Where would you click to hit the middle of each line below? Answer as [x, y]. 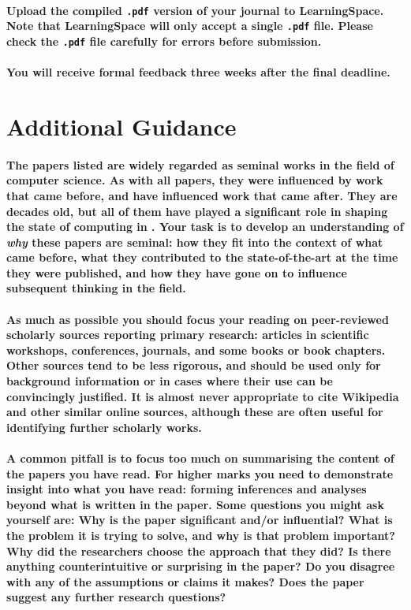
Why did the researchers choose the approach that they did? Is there [199, 550]
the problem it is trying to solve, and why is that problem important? [201, 535]
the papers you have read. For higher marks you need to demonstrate [200, 473]
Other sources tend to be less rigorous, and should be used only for [194, 365]
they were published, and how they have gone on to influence [177, 272]
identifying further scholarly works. [104, 427]
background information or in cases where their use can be [170, 381]
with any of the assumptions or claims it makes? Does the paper [185, 581]
